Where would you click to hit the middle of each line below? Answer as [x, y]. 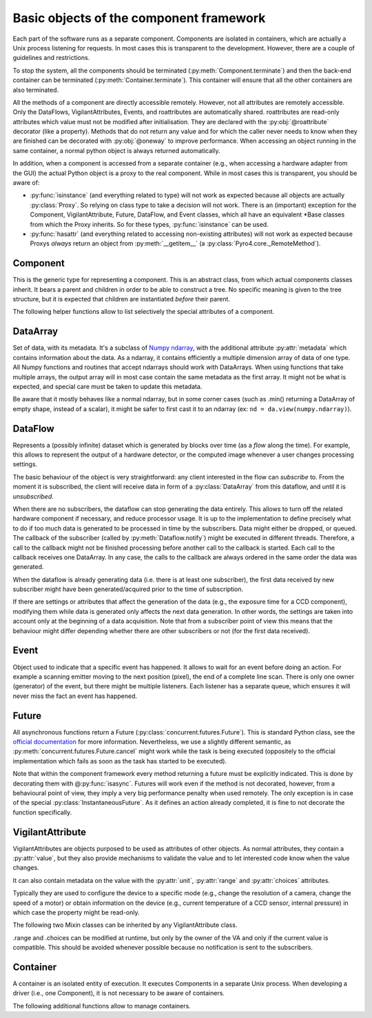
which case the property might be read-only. [76, 912]
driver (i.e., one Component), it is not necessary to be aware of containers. [119, 993]
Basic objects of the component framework [139, 18]
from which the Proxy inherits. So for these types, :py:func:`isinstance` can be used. [149, 224]
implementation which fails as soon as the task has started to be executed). [120, 761]
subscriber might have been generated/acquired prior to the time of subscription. [128, 589]
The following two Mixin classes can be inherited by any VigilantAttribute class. [125, 925]
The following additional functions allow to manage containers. [102, 1006]
